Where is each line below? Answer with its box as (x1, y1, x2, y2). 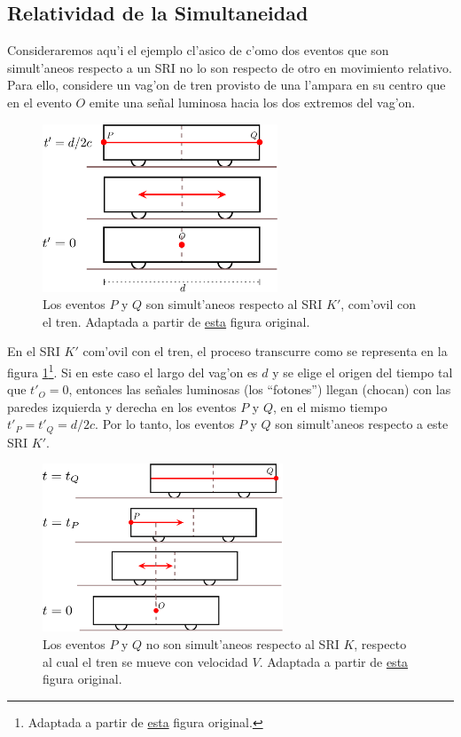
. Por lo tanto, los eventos (95, 415, 235, 433)
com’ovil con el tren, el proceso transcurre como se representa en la (82, 342, 448, 361)
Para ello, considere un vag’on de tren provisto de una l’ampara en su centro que (7, 75, 446, 94)
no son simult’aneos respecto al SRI (145, 634, 340, 653)
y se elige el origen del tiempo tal (272, 362, 453, 381)
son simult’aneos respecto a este (275, 415, 449, 433)
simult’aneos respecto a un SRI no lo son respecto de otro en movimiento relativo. (7, 58, 452, 76)
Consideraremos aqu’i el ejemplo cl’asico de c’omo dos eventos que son (7, 41, 389, 59)
